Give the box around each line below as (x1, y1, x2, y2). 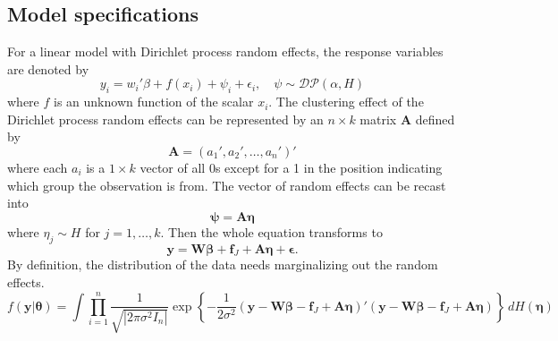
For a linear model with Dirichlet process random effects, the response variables (7, 42, 444, 61)
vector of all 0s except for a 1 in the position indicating (139, 158, 443, 176)
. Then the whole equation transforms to (160, 222, 383, 241)
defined (415, 109, 455, 128)
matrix (359, 109, 397, 128)
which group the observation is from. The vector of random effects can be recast (7, 175, 446, 194)
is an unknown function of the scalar (54, 92, 254, 111)
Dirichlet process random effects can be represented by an (7, 109, 324, 128)
